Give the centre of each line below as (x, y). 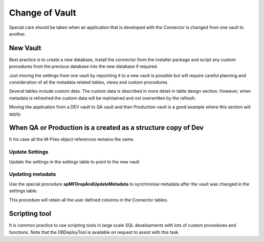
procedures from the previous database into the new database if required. (84, 66)
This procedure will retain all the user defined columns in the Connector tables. (88, 200)
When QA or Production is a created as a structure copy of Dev (106, 128)
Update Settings (29, 152)
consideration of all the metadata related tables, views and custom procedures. (89, 82)
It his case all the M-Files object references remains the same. (72, 140)
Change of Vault (43, 13)
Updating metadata (33, 174)
